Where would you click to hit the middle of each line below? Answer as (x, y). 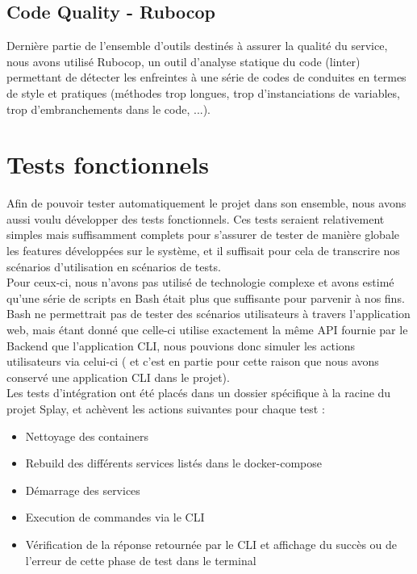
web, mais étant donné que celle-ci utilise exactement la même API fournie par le (207, 330)
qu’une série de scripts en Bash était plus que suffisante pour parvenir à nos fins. (206, 297)
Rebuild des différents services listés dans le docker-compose (173, 463)
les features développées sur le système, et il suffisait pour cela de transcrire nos (203, 251)
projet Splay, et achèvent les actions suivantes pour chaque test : (166, 409)
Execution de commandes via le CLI (115, 517)
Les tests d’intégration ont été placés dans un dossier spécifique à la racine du (199, 393)
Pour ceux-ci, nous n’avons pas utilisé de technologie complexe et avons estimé (200, 282)
